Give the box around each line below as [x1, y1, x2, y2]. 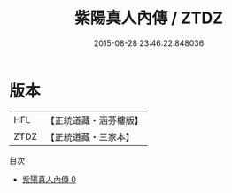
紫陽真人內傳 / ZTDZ [73, 8, 224, 28]
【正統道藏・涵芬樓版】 [45, 114, 144, 127]
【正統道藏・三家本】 [45, 130, 135, 143]
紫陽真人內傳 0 [21, 174, 77, 184]
